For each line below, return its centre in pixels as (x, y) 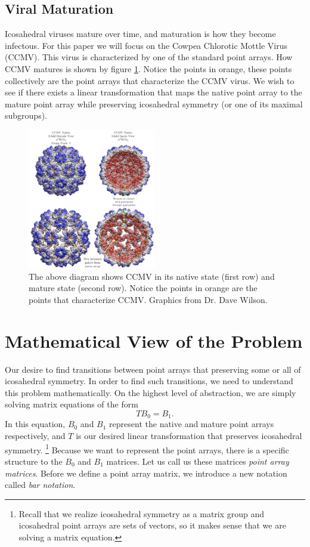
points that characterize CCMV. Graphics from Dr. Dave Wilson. (148, 299)
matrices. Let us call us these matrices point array (198, 461)
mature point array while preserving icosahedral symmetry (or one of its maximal (154, 103)
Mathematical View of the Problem (154, 340)
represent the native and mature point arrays (192, 424)
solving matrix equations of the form (72, 404)
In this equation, (35, 424)
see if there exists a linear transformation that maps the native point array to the (154, 92)
